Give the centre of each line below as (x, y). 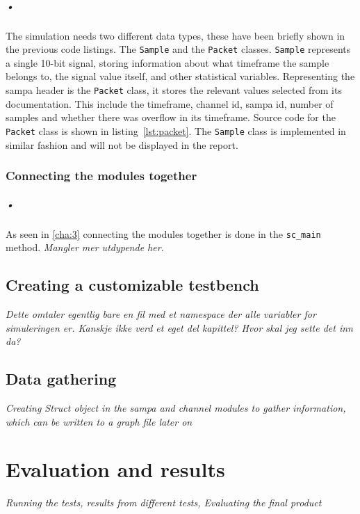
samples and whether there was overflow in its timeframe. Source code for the (171, 117)
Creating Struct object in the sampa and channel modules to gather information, (176, 407)
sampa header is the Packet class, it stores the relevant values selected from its (174, 90)
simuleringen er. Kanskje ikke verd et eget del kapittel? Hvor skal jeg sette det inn (179, 327)
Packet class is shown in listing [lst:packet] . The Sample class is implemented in (176, 130)
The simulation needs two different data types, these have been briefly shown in (175, 35)
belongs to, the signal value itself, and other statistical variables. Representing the (180, 76)
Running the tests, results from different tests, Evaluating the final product (164, 503)
